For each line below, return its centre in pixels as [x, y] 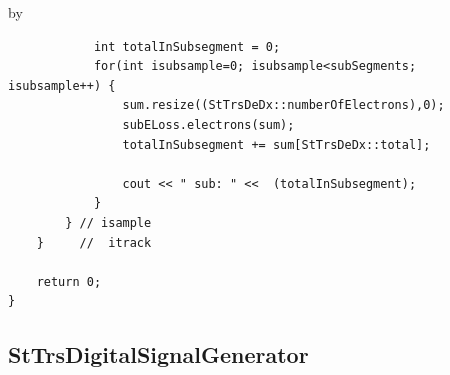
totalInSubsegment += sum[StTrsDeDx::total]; [276, 144]
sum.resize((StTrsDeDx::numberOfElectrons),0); [283, 105]
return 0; [69, 281]
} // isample [108, 222]
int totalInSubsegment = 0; [187, 46]
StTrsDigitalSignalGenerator [158, 354]
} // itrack [94, 242]
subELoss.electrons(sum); [208, 124]
